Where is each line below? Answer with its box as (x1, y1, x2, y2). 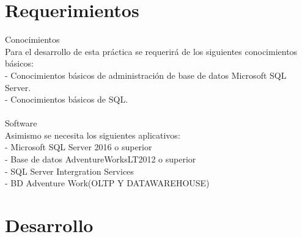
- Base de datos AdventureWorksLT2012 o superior (5, 153, 196, 166)
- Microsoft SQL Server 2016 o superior (5, 140, 152, 153)
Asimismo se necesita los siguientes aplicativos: (5, 128, 180, 141)
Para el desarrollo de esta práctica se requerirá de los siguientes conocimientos (5, 45, 298, 57)
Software (5, 117, 37, 129)
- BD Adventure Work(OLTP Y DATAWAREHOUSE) (5, 177, 210, 189)
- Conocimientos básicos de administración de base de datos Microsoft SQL (5, 68, 287, 81)
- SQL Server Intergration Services (5, 164, 134, 177)
